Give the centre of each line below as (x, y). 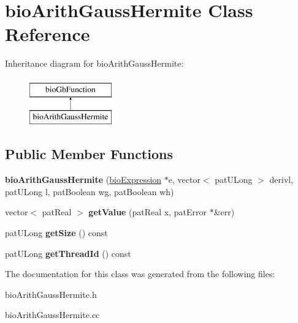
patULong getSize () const (56, 233)
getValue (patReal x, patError (148, 212)
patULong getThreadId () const (68, 253)
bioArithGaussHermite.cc (52, 315)
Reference (48, 34)
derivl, (281, 180)
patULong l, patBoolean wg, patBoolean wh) (90, 191)
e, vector (184, 180)
